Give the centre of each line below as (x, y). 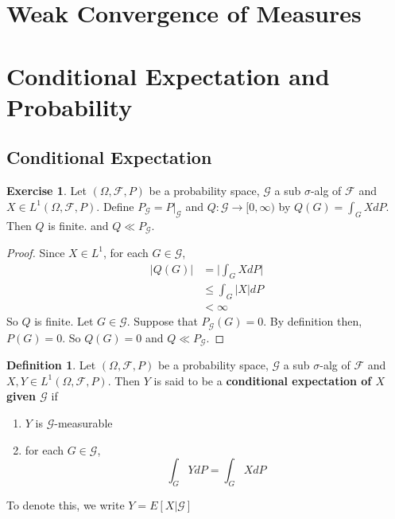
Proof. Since (36, 252)
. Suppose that (162, 321)
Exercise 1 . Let (46, 191)
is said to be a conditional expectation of (263, 380)
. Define (115, 206)
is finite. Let (64, 321)
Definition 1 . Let (51, 365)
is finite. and (78, 225)
